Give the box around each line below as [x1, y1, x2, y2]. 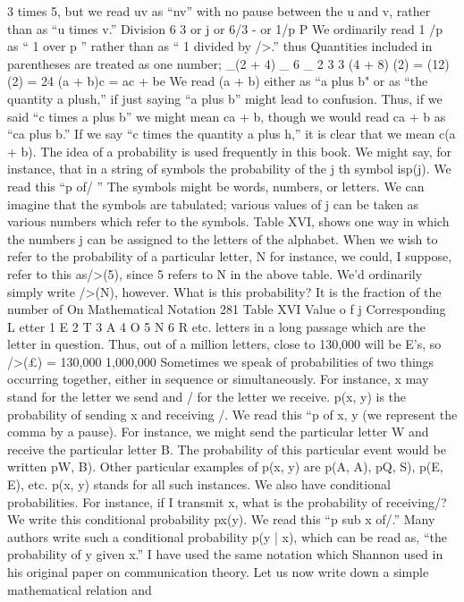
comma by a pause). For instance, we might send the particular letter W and [7, 422, 429, 441]
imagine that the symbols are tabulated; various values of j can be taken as [7, 194, 419, 213]
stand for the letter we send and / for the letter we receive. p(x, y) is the [7, 387, 407, 406]
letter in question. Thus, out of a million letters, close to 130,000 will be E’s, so [7, 335, 442, 353]
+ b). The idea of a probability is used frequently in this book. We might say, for [7, 141, 452, 160]
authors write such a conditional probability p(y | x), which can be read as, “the [7, 527, 447, 546]
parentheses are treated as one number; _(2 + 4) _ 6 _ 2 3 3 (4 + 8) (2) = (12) [7, 54, 450, 72]
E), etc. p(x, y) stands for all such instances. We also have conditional [7, 475, 391, 494]
